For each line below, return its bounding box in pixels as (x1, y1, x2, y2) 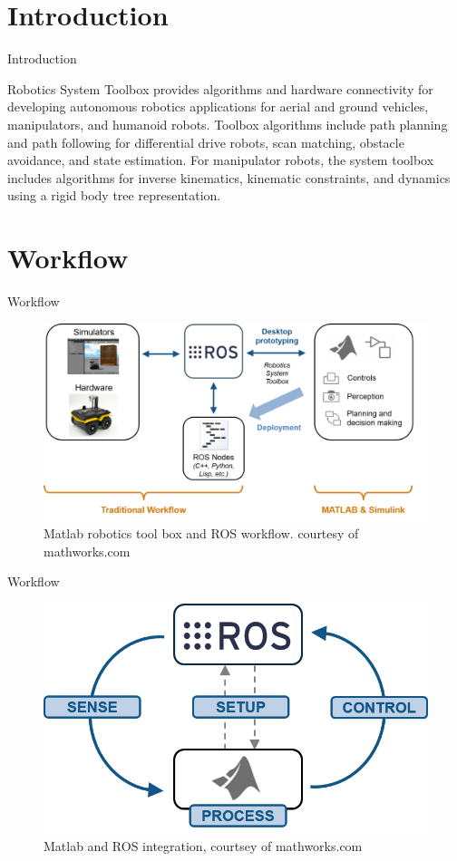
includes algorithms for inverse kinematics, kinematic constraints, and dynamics (7, 168, 451, 187)
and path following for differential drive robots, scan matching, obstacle (7, 132, 404, 151)
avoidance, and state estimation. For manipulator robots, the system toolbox (7, 150, 434, 169)
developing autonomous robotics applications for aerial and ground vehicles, (7, 97, 429, 116)
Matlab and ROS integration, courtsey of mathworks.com (44, 837, 363, 856)
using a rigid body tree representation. (7, 186, 221, 205)
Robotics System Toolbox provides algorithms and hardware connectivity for (7, 79, 433, 98)
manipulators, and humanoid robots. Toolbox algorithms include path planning (7, 114, 448, 133)
